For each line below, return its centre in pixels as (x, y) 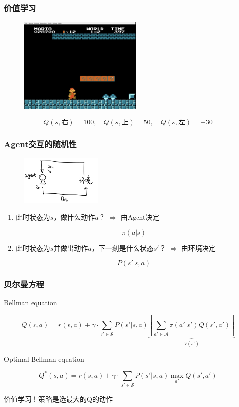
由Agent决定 (140, 217)
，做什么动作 (74, 217)
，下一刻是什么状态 (122, 248)
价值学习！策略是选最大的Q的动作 (58, 398)
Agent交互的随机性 (40, 143)
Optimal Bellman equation (44, 359)
